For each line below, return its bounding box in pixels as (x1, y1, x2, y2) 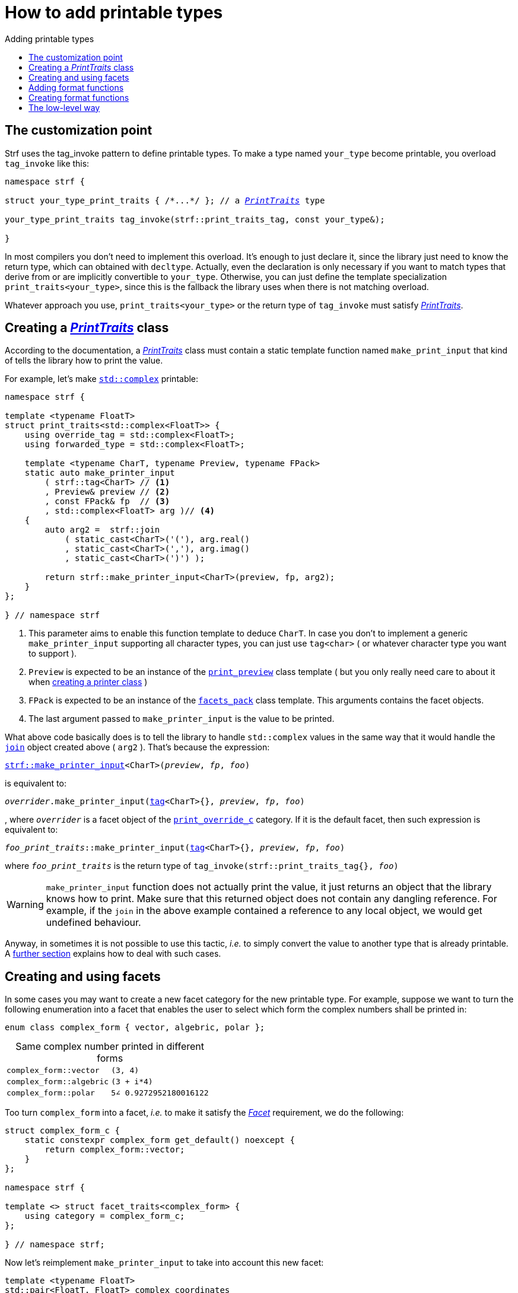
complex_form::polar (7, 1088, 95, 1098)
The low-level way (28, 102, 100, 113)
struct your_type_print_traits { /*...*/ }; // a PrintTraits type (5, 195, 325, 205)
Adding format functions (28, 82, 124, 93)
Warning (7, 899, 44, 911)
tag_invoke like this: (5, 158, 90, 168)
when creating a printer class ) (28, 677, 148, 687)
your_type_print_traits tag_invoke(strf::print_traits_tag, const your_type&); (5, 214, 385, 224)
